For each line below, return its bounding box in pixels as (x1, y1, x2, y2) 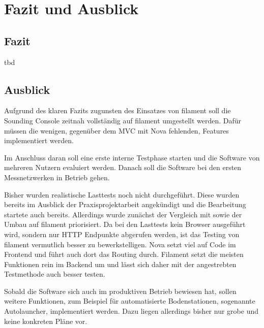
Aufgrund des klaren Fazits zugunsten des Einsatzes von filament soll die (4, 105, 231, 116)
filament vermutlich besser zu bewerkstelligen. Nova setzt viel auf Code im (4, 239, 236, 249)
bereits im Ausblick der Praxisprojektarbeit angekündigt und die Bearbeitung (4, 199, 246, 210)
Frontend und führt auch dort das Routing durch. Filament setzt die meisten (4, 249, 244, 259)
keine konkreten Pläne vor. (4, 315, 87, 326)
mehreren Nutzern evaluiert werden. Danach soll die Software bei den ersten (4, 162, 242, 173)
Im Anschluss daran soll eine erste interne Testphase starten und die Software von (4, 152, 260, 162)
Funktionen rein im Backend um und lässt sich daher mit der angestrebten (4, 258, 237, 269)
